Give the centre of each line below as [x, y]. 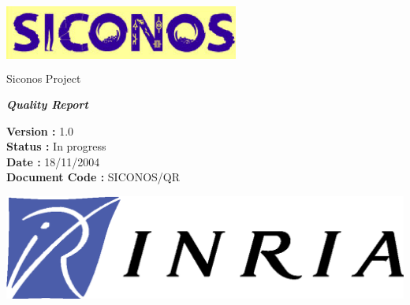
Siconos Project [44, 78]
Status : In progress [56, 146]
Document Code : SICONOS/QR [93, 177]
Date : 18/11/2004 [53, 161]
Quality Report [47, 104]
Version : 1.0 [40, 130]
